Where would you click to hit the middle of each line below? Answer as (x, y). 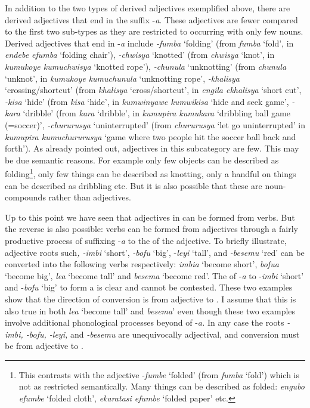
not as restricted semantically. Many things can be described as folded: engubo (162, 386)
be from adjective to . (44, 346)
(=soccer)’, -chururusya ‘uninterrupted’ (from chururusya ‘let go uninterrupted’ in (155, 124)
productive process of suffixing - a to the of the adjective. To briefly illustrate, (146, 240)
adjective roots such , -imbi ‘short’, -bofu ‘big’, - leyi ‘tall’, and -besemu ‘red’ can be (155, 252)
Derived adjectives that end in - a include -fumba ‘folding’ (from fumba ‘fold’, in (149, 43)
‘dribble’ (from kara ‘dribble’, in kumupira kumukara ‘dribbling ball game (156, 113)
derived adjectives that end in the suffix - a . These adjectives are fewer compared (151, 19)
